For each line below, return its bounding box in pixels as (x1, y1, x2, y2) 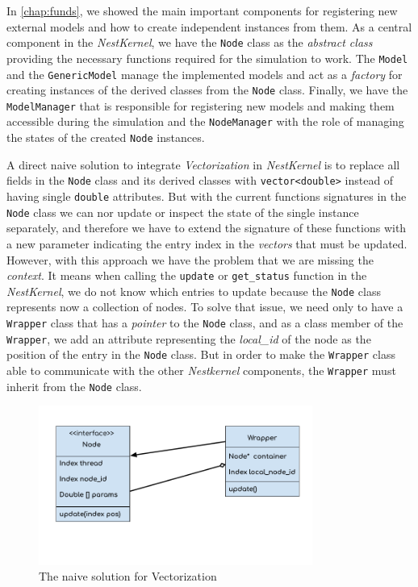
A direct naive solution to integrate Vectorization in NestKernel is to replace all (6, 156, 400, 173)
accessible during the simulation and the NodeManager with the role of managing (6, 113, 404, 130)
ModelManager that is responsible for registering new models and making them (6, 97, 395, 114)
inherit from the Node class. (6, 377, 142, 394)
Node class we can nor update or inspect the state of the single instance (6, 203, 359, 220)
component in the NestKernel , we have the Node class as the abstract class (6, 34, 373, 51)
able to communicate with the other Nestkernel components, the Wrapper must (6, 362, 396, 378)
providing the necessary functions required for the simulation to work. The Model (6, 49, 408, 66)
